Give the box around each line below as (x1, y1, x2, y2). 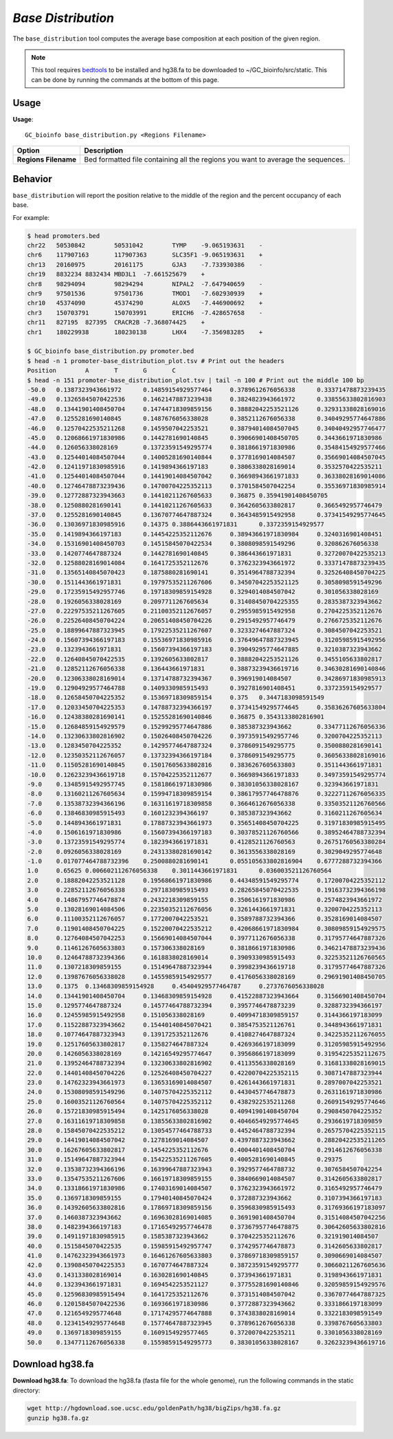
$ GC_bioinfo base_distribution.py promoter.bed (27, 347, 194, 355)
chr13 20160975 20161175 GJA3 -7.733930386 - (27, 261, 263, 268)
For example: (12, 213, 50, 221)
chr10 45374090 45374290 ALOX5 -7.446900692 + (27, 299, 263, 307)
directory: (12, 1386, 41, 1394)
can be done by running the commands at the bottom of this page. (31, 76, 219, 84)
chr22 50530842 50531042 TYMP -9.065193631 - (27, 241, 263, 250)
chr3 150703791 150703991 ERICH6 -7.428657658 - (27, 309, 263, 316)
